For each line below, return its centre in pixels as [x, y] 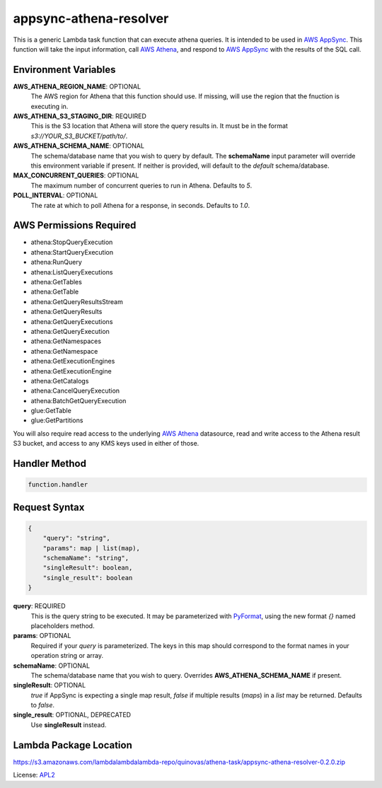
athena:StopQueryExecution [72, 242]
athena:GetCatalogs [60, 381]
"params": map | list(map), [92, 548]
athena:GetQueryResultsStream [77, 301]
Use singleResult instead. [69, 724]
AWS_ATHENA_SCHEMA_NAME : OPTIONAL [79, 146]
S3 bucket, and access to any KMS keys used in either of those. [106, 444]
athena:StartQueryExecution [72, 252]
